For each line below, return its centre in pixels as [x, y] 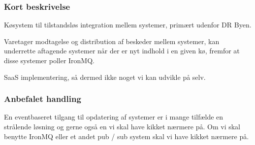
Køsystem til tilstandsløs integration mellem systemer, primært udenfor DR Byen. [128, 25]
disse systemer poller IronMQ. [49, 60]
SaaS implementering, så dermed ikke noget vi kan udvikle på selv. [105, 77]
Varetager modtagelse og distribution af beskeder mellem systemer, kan [112, 41]
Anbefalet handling [43, 99]
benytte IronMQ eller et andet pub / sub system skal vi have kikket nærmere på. [127, 136]
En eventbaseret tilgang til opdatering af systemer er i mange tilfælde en [114, 117]
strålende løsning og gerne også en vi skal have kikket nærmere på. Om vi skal [122, 126]
